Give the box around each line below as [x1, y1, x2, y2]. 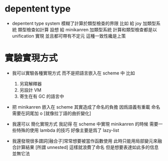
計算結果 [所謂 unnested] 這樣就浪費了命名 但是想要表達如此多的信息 [16, 144, 159, 150]
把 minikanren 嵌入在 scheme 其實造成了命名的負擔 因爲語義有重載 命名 [12, 104, 160, 110]
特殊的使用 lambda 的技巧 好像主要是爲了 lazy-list [16, 127, 119, 133]
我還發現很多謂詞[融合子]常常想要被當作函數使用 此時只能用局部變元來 [12, 138, 158, 144]
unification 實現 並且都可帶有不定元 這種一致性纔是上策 [12, 33, 126, 39]
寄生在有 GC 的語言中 [19, 93, 64, 99]
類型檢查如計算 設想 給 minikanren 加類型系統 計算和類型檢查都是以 [18, 26, 157, 33]
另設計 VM [19, 87, 41, 93]
